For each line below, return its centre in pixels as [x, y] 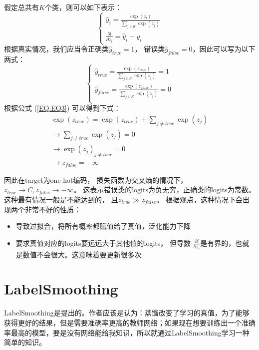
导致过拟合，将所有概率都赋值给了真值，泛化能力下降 [103, 226]
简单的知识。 [25, 342]
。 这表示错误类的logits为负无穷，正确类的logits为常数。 [164, 190]
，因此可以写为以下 [224, 49]
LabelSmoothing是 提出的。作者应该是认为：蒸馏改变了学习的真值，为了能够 [127, 313]
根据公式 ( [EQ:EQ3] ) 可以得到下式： [62, 108]
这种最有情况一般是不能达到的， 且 [61, 199]
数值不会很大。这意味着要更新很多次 [82, 254]
